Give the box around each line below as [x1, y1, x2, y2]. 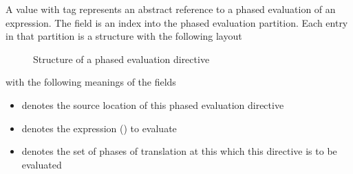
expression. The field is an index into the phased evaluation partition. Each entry [6, 15, 348, 29]
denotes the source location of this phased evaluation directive [21, 97, 284, 112]
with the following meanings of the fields [6, 75, 176, 89]
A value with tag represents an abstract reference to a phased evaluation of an [6, 2, 336, 16]
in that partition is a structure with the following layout [6, 29, 242, 43]
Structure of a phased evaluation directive [33, 51, 210, 66]
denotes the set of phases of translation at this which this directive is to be [21, 144, 337, 158]
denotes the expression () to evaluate [21, 121, 177, 135]
